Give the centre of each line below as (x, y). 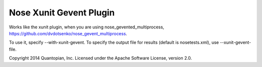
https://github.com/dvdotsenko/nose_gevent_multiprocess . (68, 33)
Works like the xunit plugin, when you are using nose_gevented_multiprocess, (87, 27)
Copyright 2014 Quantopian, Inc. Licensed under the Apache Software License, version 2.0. (100, 58)
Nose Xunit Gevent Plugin (62, 13)
